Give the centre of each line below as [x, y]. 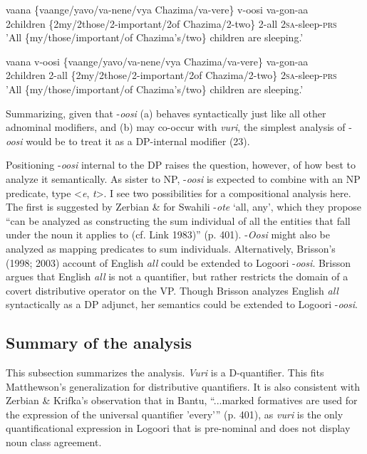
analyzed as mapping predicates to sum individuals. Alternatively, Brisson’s [171, 248]
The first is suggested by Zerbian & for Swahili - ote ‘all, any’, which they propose [184, 207]
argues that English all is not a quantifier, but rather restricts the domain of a [177, 276]
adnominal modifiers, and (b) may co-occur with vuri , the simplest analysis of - [179, 127]
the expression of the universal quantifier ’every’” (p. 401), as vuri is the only [175, 414]
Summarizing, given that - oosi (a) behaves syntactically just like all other [166, 113]
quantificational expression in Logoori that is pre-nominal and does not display [178, 428]
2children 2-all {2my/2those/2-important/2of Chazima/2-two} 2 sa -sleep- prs [171, 75]
